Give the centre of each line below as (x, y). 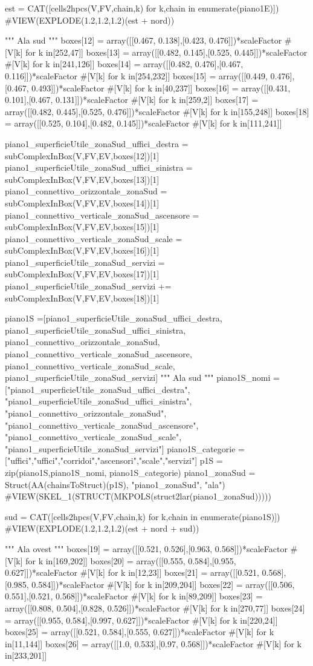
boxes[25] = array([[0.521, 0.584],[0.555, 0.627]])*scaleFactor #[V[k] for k (140, 632)
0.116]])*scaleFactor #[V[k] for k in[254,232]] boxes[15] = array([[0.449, (136, 75)
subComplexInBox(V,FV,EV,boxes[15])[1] (82, 227)
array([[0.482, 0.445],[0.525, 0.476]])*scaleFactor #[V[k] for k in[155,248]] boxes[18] (157, 111)
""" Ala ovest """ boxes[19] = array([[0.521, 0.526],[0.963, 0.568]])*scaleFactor (146, 548)
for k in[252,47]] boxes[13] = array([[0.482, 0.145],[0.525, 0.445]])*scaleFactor (166, 52)
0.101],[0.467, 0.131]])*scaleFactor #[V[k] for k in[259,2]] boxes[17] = (132, 100)
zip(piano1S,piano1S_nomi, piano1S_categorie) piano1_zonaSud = (130, 472)
